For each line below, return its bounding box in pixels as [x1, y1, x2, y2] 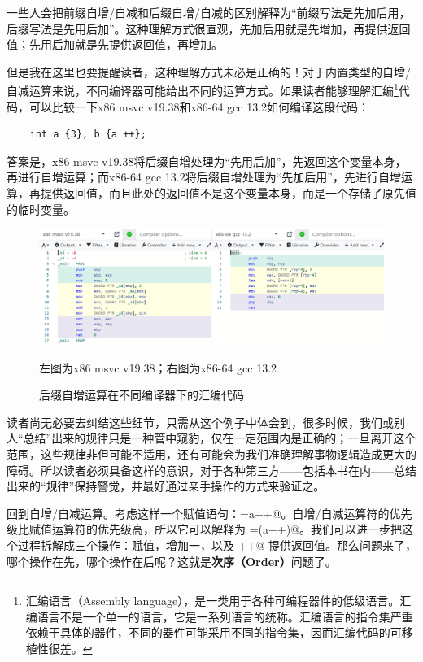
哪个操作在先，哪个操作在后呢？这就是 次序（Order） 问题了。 [7, 552, 337, 569]
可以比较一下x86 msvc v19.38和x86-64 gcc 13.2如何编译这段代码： [28, 98, 370, 115]
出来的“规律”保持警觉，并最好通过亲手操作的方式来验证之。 [7, 477, 325, 494]
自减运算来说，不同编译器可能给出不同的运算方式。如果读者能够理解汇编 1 [7, 80, 399, 99]
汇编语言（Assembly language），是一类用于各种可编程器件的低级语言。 [25, 592, 400, 609]
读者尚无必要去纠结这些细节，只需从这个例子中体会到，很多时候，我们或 [7, 413, 394, 430]
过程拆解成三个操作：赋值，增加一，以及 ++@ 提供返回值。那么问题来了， [17, 536, 416, 553]
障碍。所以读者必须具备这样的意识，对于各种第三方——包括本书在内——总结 [7, 461, 416, 478]
